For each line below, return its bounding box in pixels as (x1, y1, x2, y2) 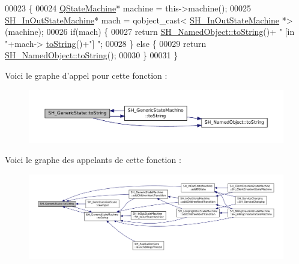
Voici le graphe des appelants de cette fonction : (5, 153, 181, 166)
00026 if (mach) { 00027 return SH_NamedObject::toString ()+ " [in (46, 25, 295, 38)
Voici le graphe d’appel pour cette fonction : (5, 69, 168, 81)
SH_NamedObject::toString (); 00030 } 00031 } (5, 49, 178, 61)
